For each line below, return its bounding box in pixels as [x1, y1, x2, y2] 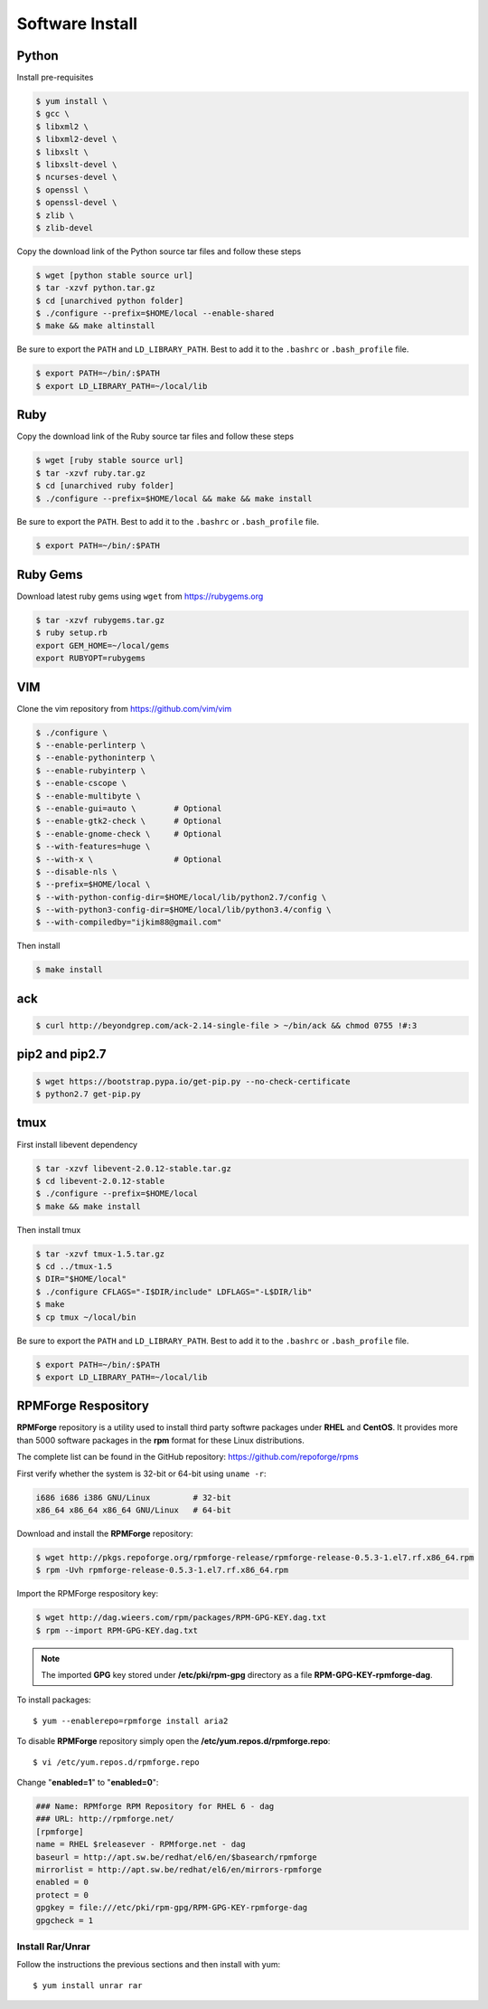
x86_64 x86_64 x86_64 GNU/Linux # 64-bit [35, 1505, 232, 1515]
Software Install [16, 14, 138, 33]
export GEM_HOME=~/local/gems [35, 640, 170, 650]
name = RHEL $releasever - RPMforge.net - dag [35, 1839, 246, 1850]
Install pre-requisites [16, 72, 94, 83]
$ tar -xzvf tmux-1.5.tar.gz [35, 1248, 165, 1259]
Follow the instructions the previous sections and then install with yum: [16, 1959, 280, 1970]
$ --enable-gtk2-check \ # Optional [35, 816, 222, 827]
